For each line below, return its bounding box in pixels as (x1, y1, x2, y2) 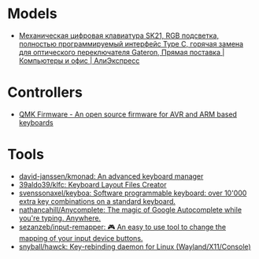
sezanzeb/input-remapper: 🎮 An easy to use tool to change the (18, 222, 226, 231)
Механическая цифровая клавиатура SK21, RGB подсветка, (18, 31, 220, 40)
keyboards (18, 117, 54, 127)
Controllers (7, 83, 83, 102)
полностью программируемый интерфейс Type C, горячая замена (18, 39, 244, 48)
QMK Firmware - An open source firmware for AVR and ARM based (18, 109, 238, 119)
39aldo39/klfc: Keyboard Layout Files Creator (18, 179, 167, 189)
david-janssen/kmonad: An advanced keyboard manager (18, 171, 204, 181)
